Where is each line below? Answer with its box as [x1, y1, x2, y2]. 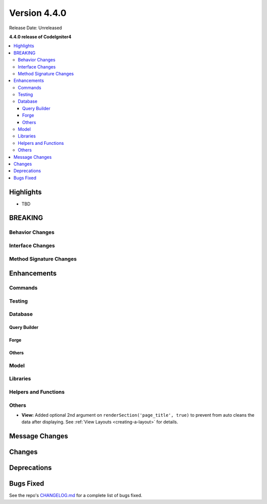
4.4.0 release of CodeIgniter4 [9, 34, 72, 40]
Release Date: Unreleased [9, 25, 62, 31]
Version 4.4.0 [9, 7, 67, 18]
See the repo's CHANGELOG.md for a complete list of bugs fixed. [9, 493, 143, 499]
